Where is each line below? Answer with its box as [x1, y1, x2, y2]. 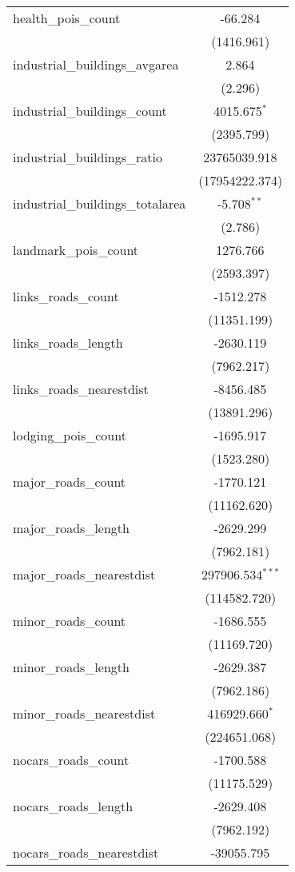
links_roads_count [13, 287, 119, 305]
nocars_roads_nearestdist [13, 843, 159, 862]
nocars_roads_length [13, 797, 134, 815]
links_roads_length [13, 333, 123, 352]
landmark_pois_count [13, 241, 139, 259]
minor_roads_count [13, 611, 126, 630]
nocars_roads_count [13, 751, 130, 769]
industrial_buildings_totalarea [13, 194, 186, 213]
